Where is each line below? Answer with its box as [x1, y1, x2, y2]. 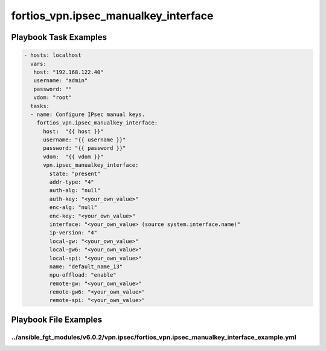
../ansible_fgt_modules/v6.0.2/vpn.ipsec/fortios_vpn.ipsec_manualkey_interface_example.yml [11, 333, 296, 341]
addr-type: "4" [49, 179, 95, 185]
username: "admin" [33, 77, 88, 84]
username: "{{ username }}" [43, 137, 126, 143]
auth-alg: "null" [49, 187, 101, 194]
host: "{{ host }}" [43, 127, 104, 135]
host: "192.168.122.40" [33, 68, 104, 76]
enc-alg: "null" [49, 204, 98, 211]
